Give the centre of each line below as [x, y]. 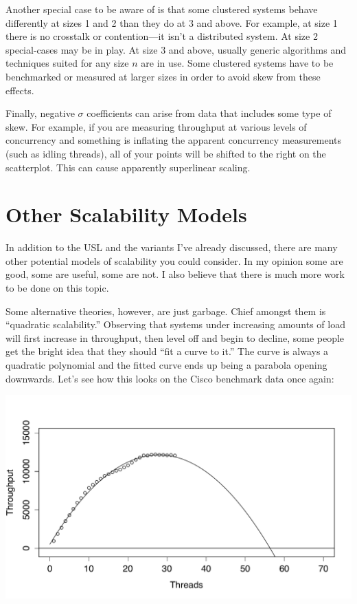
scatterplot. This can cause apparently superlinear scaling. [128, 167]
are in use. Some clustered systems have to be [237, 63]
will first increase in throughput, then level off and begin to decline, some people [175, 337]
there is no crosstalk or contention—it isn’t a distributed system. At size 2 [162, 36]
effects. [20, 90]
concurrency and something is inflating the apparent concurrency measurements [173, 140]
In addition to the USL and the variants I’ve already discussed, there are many [172, 247]
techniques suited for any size [67, 63]
